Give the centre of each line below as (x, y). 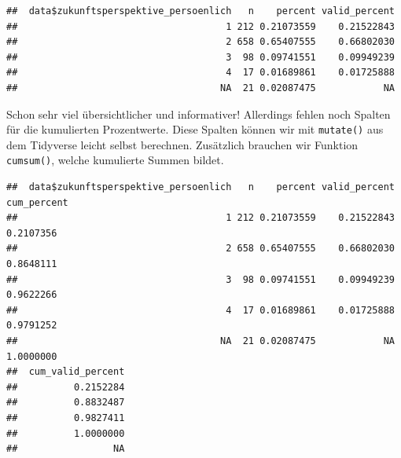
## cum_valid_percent (66, 372)
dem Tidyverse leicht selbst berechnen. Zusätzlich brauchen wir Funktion (182, 144)
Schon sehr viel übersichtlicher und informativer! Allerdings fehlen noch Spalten (199, 114)
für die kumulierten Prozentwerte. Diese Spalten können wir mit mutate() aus (195, 129)
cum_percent (37, 202)
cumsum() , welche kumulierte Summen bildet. (115, 160)
